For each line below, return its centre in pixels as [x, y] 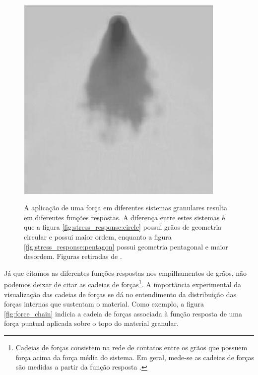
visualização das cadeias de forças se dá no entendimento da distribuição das [120, 294]
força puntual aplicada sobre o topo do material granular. [91, 323]
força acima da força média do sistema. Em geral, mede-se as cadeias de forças [135, 357]
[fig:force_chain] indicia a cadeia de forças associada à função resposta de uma [123, 313]
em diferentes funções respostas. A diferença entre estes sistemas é [125, 217]
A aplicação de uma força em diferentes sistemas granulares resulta [126, 208]
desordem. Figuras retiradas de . [73, 256]
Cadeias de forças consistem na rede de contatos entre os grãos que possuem [131, 347]
